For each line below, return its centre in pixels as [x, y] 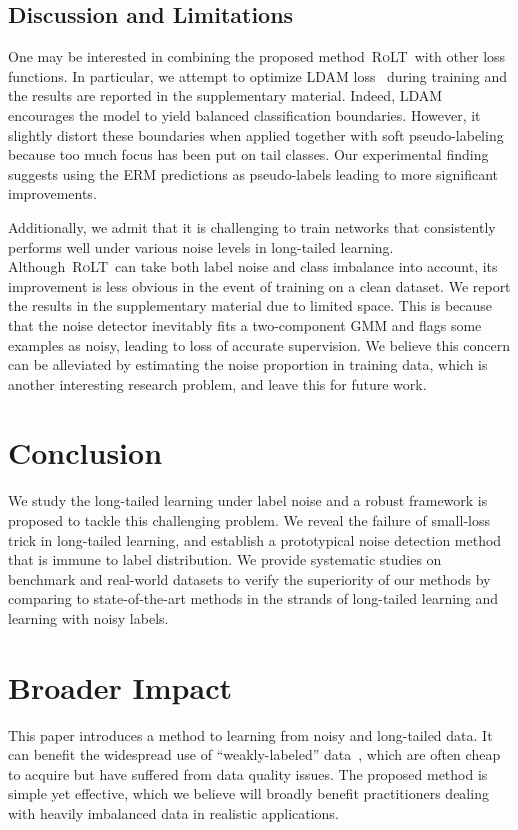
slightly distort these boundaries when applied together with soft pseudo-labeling [256, 134]
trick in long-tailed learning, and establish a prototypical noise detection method [255, 539]
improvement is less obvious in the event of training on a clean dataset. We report [259, 285]
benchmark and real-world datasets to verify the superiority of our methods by [249, 578]
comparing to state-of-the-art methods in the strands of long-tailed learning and [253, 598]
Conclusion [85, 452]
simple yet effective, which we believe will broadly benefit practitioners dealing [248, 793]
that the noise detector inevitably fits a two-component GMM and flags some [245, 324]
